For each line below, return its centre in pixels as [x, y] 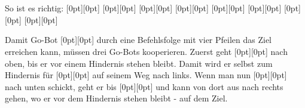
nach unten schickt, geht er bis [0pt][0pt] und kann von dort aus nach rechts [144, 86]
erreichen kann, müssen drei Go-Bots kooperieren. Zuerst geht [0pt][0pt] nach [146, 51]
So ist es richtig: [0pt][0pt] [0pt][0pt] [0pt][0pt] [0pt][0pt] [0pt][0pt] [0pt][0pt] [143, 8]
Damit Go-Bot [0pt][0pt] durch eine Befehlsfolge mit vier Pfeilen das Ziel [138, 40]
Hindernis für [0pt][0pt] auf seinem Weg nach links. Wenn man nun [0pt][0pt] [146, 75]
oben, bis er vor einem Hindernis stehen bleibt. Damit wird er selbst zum [139, 63]
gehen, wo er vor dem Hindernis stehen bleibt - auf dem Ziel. [116, 98]
